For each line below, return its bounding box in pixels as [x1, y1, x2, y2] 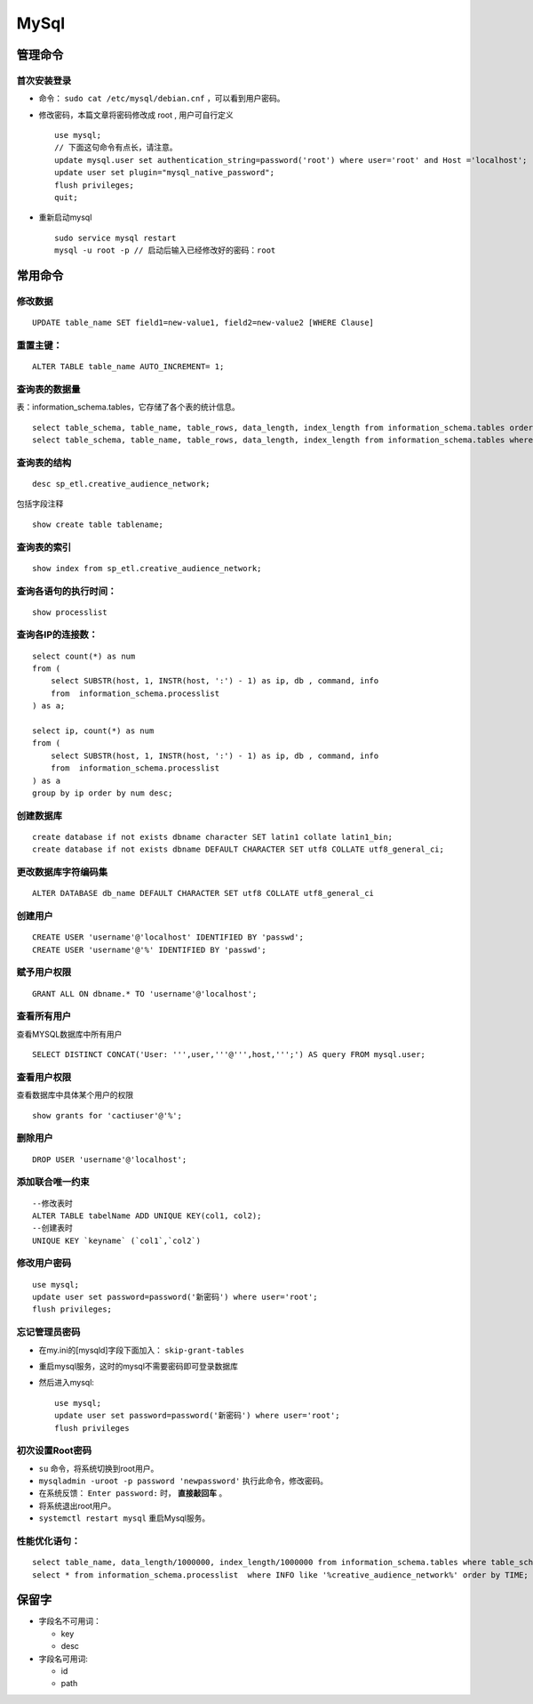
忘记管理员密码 [16, 1326, 81, 1338]
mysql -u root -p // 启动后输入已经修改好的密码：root [54, 246, 276, 255]
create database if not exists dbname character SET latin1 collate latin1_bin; [32, 832, 394, 842]
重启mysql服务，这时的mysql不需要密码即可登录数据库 [38, 1361, 239, 1371]
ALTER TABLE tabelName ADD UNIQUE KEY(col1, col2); [32, 1210, 262, 1221]
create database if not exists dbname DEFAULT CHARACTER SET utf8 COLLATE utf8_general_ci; [32, 844, 444, 854]
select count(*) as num [32, 650, 136, 661]
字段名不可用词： [38, 1616, 101, 1627]
